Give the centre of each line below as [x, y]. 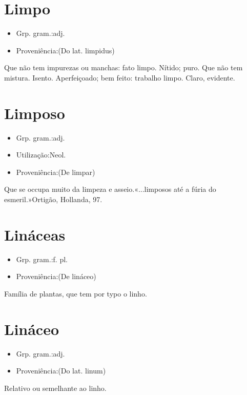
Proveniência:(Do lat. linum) [61, 371]
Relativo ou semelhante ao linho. [55, 388]
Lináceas [35, 234]
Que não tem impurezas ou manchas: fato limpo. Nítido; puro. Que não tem [123, 67]
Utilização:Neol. [41, 155]
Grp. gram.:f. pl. [42, 259]
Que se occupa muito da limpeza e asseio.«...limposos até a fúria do [110, 189]
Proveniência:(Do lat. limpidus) [65, 50]
